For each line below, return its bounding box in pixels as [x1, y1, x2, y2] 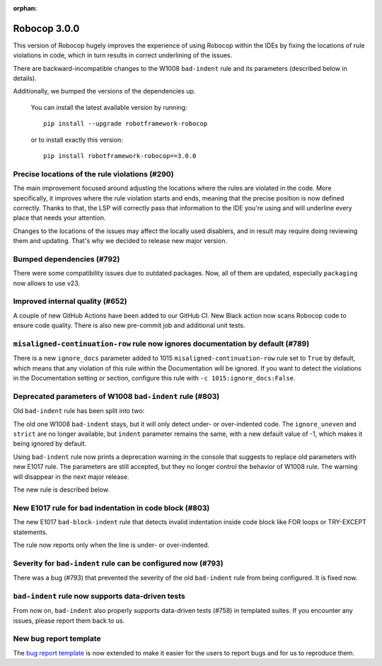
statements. [13, 528, 48, 536]
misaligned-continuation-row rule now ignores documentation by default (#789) [13, 339, 310, 349]
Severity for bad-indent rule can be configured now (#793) [13, 558, 224, 568]
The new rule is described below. [13, 485, 110, 494]
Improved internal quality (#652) [13, 296, 127, 306]
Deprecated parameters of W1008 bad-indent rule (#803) [13, 391, 220, 401]
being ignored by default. [13, 439, 87, 448]
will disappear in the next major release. [13, 472, 129, 481]
